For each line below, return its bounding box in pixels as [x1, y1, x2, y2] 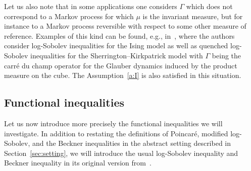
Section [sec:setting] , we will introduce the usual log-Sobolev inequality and [4, 147, 238, 158]
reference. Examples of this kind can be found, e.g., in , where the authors [4, 30, 235, 41]
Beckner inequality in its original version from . [4, 157, 152, 168]
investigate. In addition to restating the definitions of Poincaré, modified [4, 128, 228, 138]
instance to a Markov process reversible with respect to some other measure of [4, 21, 246, 31]
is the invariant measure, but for [142, 11, 243, 21]
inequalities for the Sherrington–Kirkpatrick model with [30, 50, 203, 60]
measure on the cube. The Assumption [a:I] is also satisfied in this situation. [4, 70, 241, 80]
